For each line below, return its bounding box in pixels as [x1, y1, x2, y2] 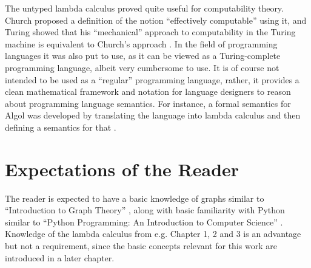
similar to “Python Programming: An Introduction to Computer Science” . [5, 215, 283, 228]
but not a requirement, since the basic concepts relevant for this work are [5, 239, 277, 252]
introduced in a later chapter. [5, 251, 115, 264]
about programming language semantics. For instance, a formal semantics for [5, 97, 291, 109]
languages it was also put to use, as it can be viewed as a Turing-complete [5, 49, 281, 62]
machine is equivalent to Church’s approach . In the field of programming [5, 37, 278, 50]
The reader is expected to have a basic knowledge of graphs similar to [5, 191, 264, 204]
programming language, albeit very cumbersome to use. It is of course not [5, 61, 279, 74]
